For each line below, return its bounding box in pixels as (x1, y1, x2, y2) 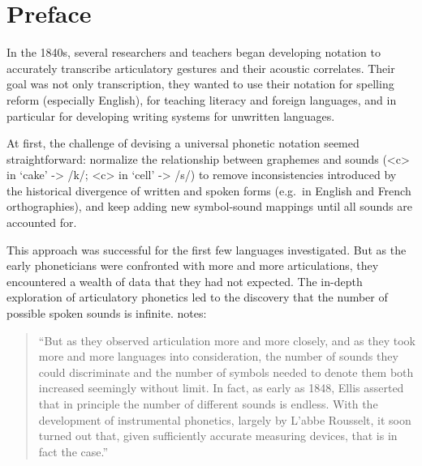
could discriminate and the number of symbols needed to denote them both (38, 363, 414, 380)
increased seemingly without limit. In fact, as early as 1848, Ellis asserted (38, 379, 404, 396)
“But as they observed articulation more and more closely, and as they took (38, 331, 416, 348)
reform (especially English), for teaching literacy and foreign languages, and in (6, 91, 397, 108)
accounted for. (6, 214, 77, 231)
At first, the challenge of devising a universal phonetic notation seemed (6, 135, 360, 152)
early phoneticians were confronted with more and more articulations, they (6, 257, 379, 274)
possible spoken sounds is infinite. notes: (6, 305, 207, 322)
